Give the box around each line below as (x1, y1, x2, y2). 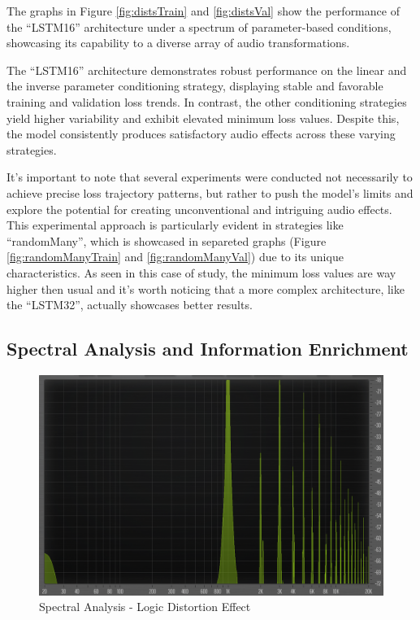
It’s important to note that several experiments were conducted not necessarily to (6, 168, 413, 186)
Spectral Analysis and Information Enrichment (6, 336, 409, 361)
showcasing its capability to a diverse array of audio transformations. (6, 34, 350, 51)
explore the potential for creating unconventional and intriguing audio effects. (6, 200, 392, 217)
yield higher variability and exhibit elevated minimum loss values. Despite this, (6, 109, 400, 126)
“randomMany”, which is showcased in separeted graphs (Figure (6, 232, 327, 249)
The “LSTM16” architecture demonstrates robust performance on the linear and (6, 61, 407, 78)
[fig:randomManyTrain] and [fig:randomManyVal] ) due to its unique (6, 248, 344, 265)
